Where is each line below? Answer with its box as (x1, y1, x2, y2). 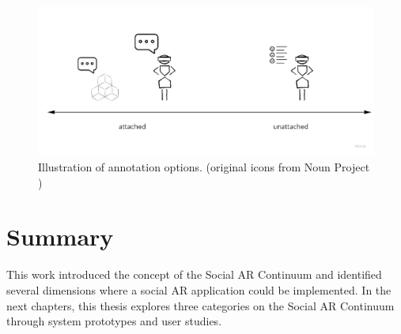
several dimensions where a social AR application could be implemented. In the (6, 281, 392, 298)
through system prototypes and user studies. (6, 313, 222, 329)
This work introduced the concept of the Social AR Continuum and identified (6, 266, 382, 283)
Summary (6, 220, 114, 253)
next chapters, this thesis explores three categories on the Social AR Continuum (6, 297, 395, 313)
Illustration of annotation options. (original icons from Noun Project (38, 159, 370, 175)
